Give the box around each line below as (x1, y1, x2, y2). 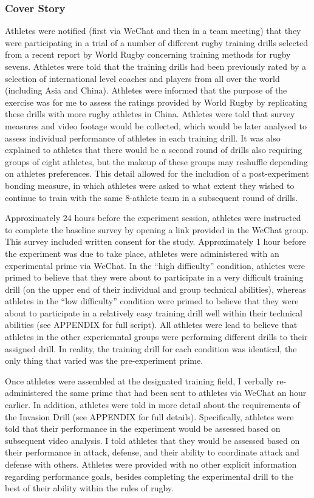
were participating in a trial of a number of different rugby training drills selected (5, 36, 309, 49)
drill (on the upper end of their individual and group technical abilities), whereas (5, 282, 306, 295)
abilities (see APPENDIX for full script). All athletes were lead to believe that (5, 318, 298, 331)
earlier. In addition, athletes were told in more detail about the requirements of (5, 398, 300, 411)
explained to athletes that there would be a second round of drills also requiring (5, 143, 302, 156)
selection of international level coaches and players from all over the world (5, 72, 280, 84)
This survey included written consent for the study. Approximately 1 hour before (5, 235, 306, 248)
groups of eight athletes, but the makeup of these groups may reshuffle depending (5, 155, 308, 168)
